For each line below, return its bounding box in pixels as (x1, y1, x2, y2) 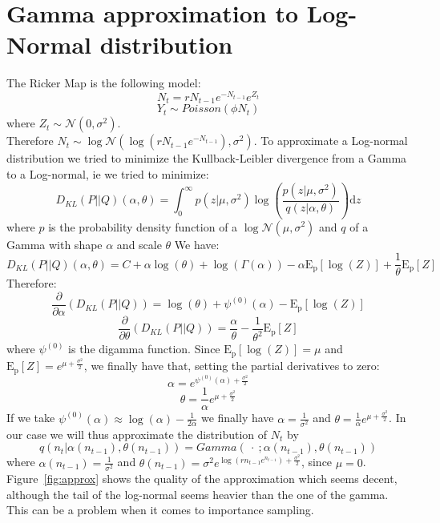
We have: (174, 235, 220, 252)
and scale (116, 235, 162, 252)
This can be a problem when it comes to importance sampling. (6, 501, 314, 518)
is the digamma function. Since (68, 340, 220, 357)
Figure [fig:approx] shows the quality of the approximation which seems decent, (6, 470, 398, 486)
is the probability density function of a (48, 218, 238, 235)
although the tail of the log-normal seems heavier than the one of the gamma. (6, 485, 389, 502)
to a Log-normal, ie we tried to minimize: (6, 166, 209, 183)
